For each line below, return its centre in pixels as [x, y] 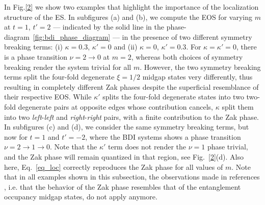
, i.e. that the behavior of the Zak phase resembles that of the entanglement [123, 186]
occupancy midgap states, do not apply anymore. [81, 197]
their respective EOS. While [48, 97]
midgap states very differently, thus [197, 77]
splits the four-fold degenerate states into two [173, 97]
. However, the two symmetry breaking [200, 67]
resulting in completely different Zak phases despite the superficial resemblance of [131, 86]
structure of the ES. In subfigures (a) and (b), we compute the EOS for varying [128, 17]
